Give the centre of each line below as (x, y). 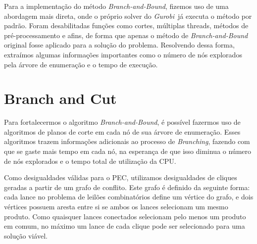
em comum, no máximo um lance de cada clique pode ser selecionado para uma (125, 226)
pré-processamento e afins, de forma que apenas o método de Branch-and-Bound (126, 35)
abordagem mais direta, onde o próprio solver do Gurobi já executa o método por (128, 16)
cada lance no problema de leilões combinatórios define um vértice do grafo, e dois (129, 197)
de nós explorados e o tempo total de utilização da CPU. (90, 161)
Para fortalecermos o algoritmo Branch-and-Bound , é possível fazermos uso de (122, 122)
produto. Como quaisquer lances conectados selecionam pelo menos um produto (125, 216)
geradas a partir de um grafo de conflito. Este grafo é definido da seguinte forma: (127, 187)
